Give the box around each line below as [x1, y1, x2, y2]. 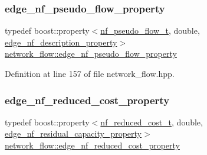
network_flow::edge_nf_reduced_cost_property [5, 139, 180, 151]
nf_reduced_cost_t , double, [100, 115, 203, 128]
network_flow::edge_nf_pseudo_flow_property [5, 47, 177, 60]
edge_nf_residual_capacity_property [5, 127, 142, 140]
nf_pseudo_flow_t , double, [100, 24, 200, 37]
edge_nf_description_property [5, 35, 117, 48]
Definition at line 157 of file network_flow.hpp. [5, 67, 175, 79]
